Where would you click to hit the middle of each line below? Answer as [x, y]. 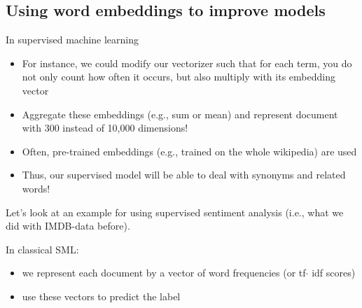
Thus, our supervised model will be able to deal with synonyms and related [184, 175]
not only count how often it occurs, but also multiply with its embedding [179, 77]
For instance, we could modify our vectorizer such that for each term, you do [187, 63]
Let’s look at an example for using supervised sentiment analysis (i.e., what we [175, 212]
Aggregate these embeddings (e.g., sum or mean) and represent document [180, 114]
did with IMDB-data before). [68, 226]
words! [36, 188]
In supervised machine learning [72, 40]
